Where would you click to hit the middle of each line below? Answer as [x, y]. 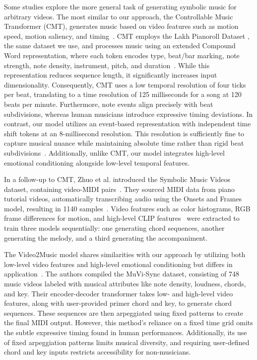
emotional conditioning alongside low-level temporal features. [97, 162]
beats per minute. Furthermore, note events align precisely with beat [109, 104]
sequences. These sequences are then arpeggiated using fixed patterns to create [124, 313]
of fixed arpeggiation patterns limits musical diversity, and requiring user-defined [127, 342]
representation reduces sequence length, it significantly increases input [111, 75]
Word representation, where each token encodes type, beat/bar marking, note [122, 55]
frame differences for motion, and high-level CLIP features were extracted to [122, 218]
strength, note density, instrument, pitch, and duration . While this [107, 65]
